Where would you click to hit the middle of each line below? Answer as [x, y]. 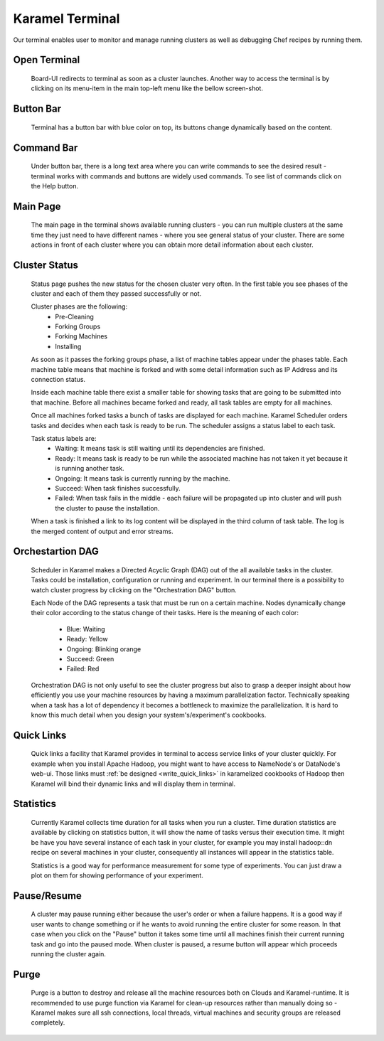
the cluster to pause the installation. [107, 508]
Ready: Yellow [87, 639]
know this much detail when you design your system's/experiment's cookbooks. [149, 715]
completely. [48, 1023]
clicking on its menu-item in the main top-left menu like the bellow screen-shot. [147, 88]
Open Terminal [47, 60]
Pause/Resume [47, 896]
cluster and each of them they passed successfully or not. [116, 293]
